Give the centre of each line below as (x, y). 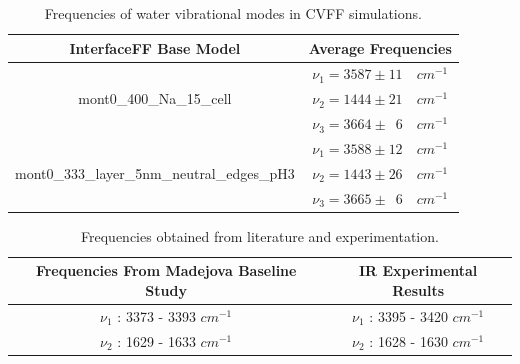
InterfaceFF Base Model (155, 47)
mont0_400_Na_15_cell (155, 98)
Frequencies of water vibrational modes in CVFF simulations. (233, 13)
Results (418, 289)
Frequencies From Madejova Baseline (166, 270)
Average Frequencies (380, 47)
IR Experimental (418, 270)
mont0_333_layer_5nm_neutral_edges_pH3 (155, 172)
